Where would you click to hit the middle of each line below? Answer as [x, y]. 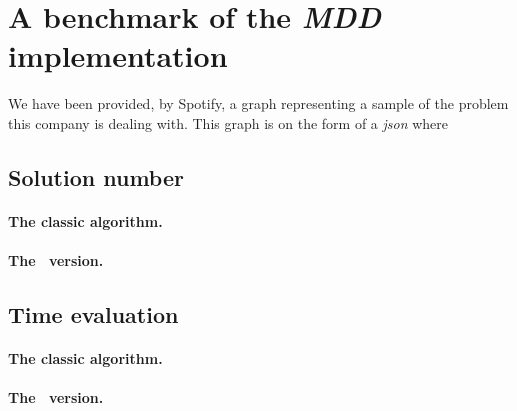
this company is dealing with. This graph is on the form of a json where [228, 122]
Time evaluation [93, 314]
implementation [118, 55]
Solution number [96, 176]
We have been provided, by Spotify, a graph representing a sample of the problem [258, 103]
